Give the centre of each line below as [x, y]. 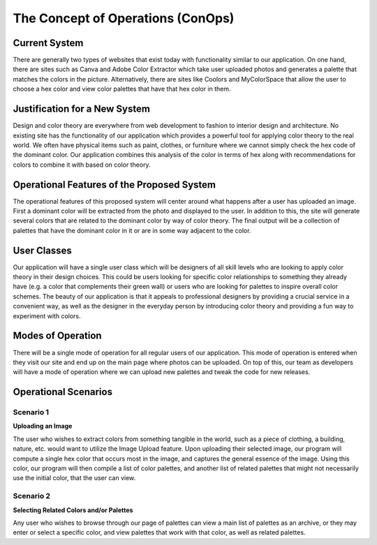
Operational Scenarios [63, 392]
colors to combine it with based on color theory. [82, 165]
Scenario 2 [32, 496]
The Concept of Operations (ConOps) [124, 18]
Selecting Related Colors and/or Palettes [73, 510]
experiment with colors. [47, 316]
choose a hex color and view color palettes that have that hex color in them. [122, 89]
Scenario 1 [31, 412]
